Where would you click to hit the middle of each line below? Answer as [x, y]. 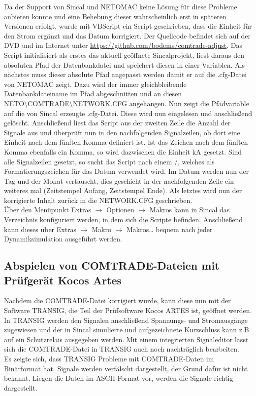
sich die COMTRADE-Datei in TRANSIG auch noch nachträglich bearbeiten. [122, 349]
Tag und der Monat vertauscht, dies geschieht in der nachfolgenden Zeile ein [119, 180]
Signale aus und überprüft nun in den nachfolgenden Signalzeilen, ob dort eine [122, 132]
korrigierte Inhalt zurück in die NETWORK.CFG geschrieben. [98, 200]
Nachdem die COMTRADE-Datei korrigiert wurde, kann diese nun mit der [117, 300]
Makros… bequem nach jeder [169, 229]
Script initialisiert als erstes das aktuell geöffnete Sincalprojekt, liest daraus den [124, 55]
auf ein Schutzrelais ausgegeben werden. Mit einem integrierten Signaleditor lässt [126, 339]
